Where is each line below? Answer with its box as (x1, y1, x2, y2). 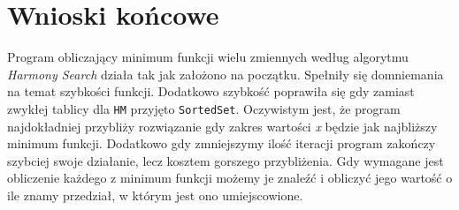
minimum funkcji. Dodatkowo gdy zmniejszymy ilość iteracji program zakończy (7, 134, 436, 153)
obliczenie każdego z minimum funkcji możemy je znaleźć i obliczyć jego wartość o (7, 169, 453, 187)
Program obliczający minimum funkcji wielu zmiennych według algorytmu (7, 48, 409, 66)
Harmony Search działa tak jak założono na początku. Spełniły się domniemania (7, 64, 444, 83)
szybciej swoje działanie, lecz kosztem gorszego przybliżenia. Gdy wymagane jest (7, 151, 444, 169)
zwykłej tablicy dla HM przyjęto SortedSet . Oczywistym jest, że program (7, 99, 401, 117)
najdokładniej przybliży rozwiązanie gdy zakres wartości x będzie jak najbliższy (7, 116, 438, 135)
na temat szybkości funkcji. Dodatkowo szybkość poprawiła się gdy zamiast (7, 82, 415, 101)
